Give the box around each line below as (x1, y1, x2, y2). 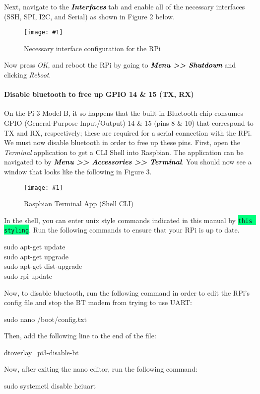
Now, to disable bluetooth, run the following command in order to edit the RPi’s (4, 287, 250, 298)
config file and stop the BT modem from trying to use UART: (4, 297, 192, 308)
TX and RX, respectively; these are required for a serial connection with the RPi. (4, 127, 252, 138)
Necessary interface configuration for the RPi (24, 43, 161, 53)
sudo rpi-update (4, 270, 52, 281)
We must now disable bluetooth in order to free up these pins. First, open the (4, 137, 240, 148)
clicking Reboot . (4, 70, 51, 80)
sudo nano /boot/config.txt (4, 314, 87, 324)
